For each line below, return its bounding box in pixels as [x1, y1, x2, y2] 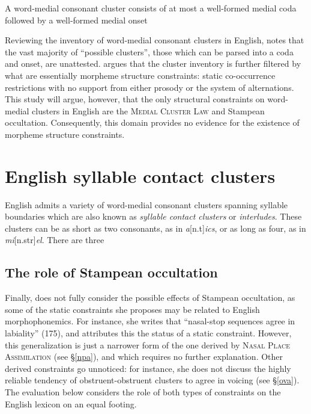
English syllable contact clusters [5, 163, 276, 188]
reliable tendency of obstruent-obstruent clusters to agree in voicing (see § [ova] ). [5, 374, 300, 386]
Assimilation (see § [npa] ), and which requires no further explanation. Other [5, 350, 283, 363]
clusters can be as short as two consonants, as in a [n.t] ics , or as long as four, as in [5, 221, 306, 234]
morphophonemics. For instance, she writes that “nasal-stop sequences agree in [5, 315, 295, 327]
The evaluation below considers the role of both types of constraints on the [5, 385, 281, 398]
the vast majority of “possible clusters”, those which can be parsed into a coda [5, 45, 294, 58]
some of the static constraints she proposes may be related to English [5, 303, 260, 315]
